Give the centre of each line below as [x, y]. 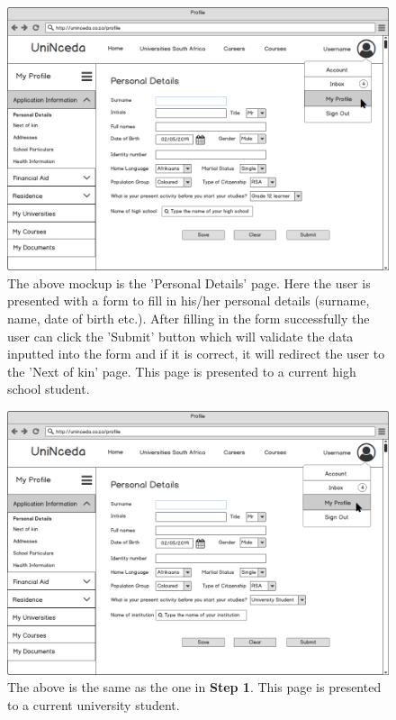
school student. [49, 389]
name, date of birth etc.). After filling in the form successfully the [189, 318]
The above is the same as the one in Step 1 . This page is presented [194, 687]
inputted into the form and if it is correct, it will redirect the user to [196, 354]
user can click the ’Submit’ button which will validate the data [180, 336]
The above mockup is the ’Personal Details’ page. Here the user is [189, 283]
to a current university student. [94, 705]
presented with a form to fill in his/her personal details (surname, [189, 301]
